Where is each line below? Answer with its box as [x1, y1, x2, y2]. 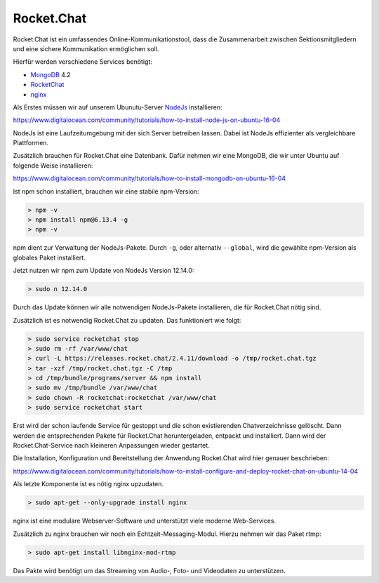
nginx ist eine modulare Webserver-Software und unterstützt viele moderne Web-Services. [13, 516, 277, 525]
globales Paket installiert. [13, 253, 86, 262]
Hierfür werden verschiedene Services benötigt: [13, 58, 152, 66]
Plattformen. [13, 139, 49, 147]
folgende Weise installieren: [13, 161, 93, 170]
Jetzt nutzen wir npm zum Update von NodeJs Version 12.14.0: [13, 267, 194, 275]
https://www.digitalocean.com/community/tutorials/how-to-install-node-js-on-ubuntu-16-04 [13, 116, 281, 124]
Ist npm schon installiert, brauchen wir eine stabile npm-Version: [13, 187, 199, 196]
